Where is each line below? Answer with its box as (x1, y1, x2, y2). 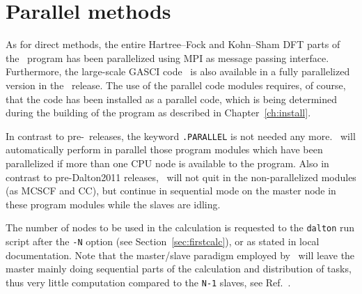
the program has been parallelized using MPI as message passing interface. (6, 50, 329, 65)
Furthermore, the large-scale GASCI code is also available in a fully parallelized (6, 64, 350, 79)
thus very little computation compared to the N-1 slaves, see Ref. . (6, 274, 291, 289)
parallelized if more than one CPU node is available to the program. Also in (6, 155, 329, 170)
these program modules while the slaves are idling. (6, 196, 221, 211)
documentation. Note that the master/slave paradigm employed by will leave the (6, 247, 355, 262)
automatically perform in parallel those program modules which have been (6, 142, 323, 157)
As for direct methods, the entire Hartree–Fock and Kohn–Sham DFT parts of (6, 37, 340, 52)
